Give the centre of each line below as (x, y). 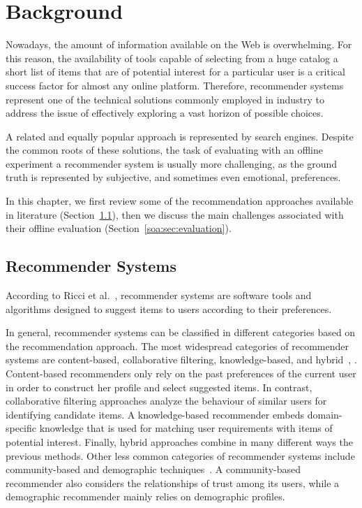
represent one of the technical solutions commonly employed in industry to (165, 99)
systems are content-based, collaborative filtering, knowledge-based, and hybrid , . (181, 360)
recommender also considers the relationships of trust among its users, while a (173, 482)
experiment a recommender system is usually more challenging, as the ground (171, 163)
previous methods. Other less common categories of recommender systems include (180, 455)
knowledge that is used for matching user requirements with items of (186, 428)
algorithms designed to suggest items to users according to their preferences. (169, 309)
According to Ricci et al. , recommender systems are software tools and (159, 295)
